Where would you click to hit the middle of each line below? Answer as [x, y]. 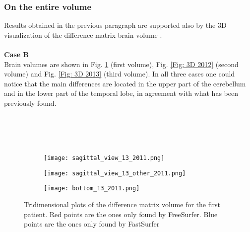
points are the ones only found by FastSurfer [92, 224]
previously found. [30, 103]
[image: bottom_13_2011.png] [92, 189]
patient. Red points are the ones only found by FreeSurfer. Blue [121, 214]
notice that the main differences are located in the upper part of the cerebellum [125, 83]
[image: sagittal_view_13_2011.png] [104, 158]
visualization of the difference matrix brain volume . [83, 35]
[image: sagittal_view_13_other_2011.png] [115, 173]
